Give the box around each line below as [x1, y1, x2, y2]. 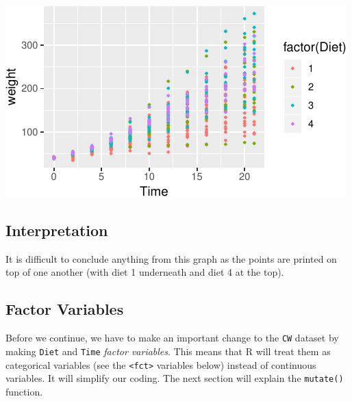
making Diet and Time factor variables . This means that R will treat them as [5, 344, 331, 358]
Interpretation [5, 219, 108, 240]
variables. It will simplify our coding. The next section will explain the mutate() [5, 371, 344, 385]
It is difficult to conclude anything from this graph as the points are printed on [5, 251, 337, 266]
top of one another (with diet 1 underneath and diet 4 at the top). [5, 265, 284, 279]
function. [5, 384, 43, 398]
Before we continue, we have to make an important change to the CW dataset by [5, 331, 339, 345]
